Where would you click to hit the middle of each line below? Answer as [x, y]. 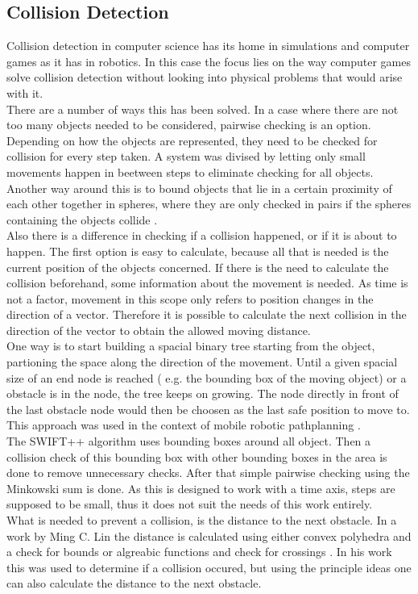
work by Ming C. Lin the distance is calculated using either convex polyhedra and [209, 535]
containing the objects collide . [82, 219]
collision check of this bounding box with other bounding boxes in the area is [197, 456]
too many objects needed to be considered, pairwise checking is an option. [189, 125]
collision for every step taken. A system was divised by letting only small [186, 156]
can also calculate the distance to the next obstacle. [134, 583]
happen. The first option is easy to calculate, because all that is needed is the [198, 251]
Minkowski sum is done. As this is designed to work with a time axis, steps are [201, 488]
